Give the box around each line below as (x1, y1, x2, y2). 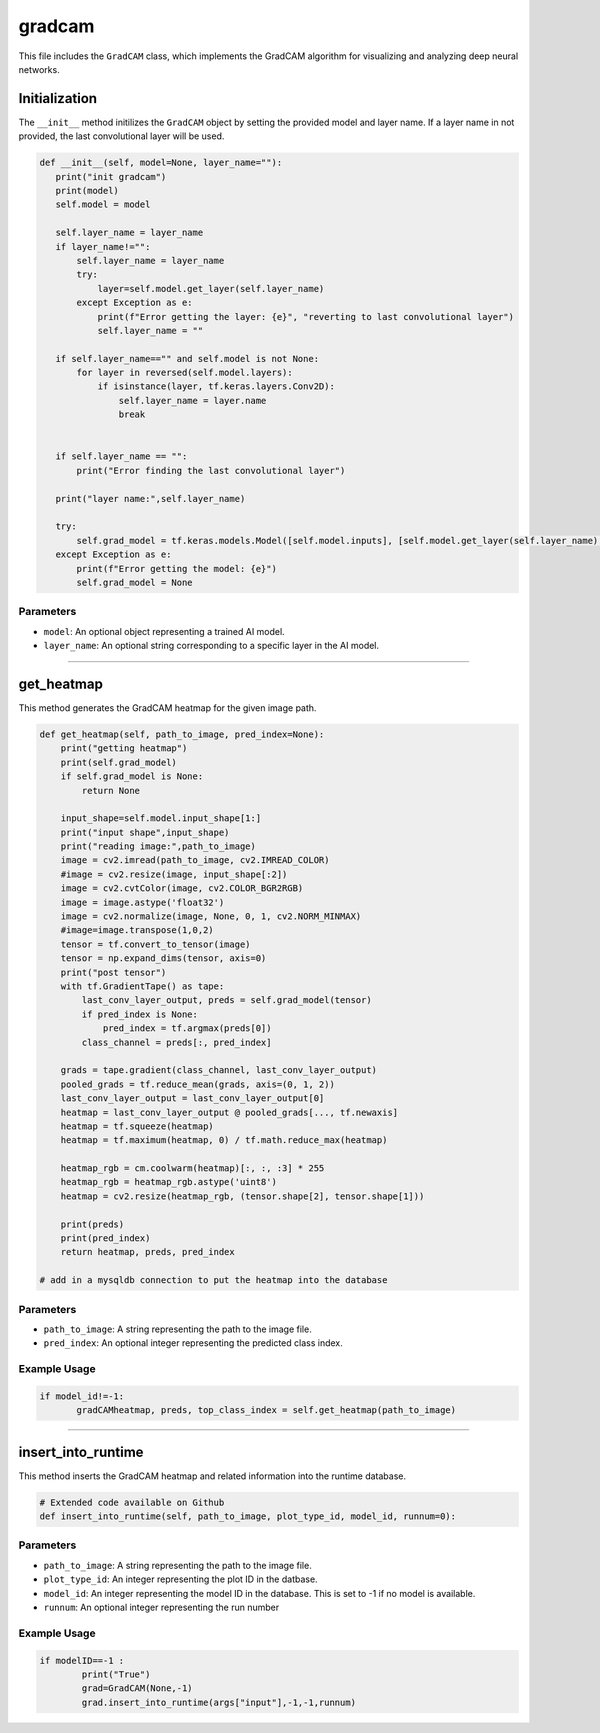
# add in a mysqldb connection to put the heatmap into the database (39, 1275, 388, 1286)
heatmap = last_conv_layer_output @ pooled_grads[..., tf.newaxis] (60, 1106, 399, 1118)
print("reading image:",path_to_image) (60, 841, 257, 852)
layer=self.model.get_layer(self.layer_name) (97, 283, 325, 294)
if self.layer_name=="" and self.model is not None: (55, 353, 320, 364)
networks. (18, 63, 60, 75)
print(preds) (60, 1218, 125, 1230)
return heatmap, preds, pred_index (60, 1246, 235, 1258)
